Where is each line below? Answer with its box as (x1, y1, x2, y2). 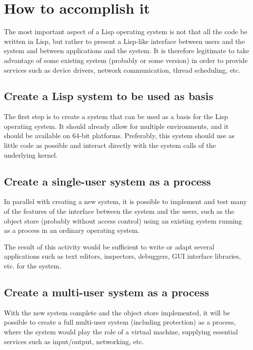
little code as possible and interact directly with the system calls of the (4, 140, 216, 150)
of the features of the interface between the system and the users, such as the (4, 206, 234, 216)
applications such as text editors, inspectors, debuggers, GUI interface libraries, (4, 251, 241, 261)
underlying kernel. (4, 149, 58, 160)
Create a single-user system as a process (4, 173, 211, 188)
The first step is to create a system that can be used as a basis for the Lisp (4, 111, 228, 122)
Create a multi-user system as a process (4, 285, 209, 300)
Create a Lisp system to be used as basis (4, 88, 214, 103)
